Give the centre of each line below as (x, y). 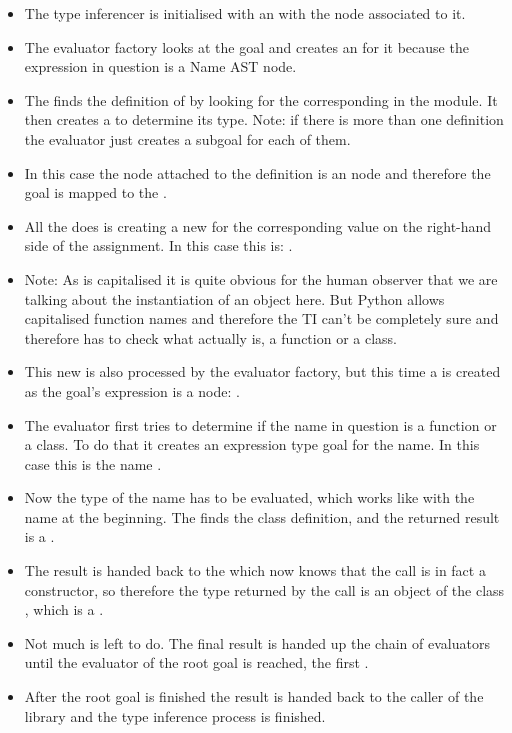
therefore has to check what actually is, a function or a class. (210, 337)
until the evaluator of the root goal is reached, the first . (196, 662)
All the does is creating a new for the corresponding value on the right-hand (258, 225)
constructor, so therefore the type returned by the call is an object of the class (264, 589)
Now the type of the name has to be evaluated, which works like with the (249, 497)
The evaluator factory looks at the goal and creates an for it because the (246, 46)
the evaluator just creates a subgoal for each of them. (187, 138)
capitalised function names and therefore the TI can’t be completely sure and (261, 318)
